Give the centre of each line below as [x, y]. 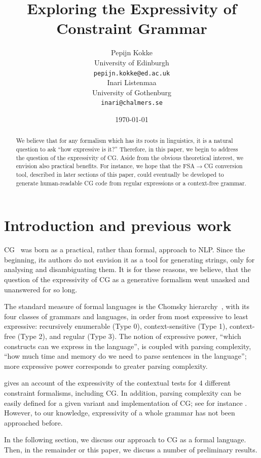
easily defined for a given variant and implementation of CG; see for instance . [126, 403]
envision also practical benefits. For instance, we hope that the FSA [105, 166]
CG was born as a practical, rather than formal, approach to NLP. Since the [125, 250]
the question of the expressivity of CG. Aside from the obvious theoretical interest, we [129, 157]
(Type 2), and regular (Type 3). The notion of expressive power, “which [129, 336]
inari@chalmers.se [132, 103]
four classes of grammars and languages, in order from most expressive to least [126, 316]
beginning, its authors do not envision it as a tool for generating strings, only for [129, 259]
